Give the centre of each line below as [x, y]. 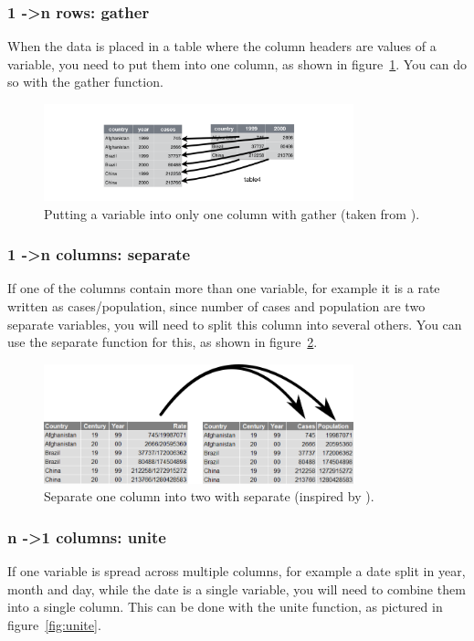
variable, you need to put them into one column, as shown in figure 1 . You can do [237, 63]
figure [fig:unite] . [54, 625]
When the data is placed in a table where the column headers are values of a [222, 46]
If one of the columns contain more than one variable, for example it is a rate [224, 288]
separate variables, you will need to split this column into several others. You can [235, 324]
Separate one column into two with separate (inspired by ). [209, 496]
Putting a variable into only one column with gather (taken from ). [232, 213]
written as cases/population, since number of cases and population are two [216, 305]
